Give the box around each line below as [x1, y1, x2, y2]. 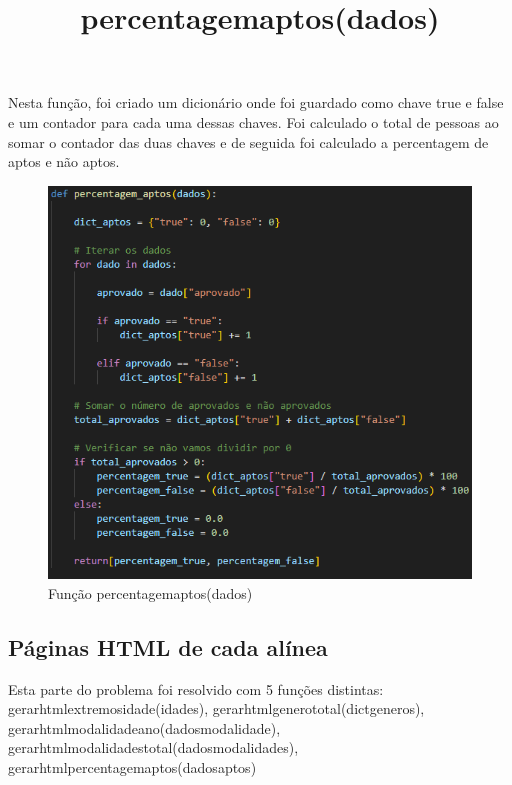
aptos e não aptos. [8, 151, 120, 172]
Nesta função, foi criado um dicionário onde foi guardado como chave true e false [8, 92, 504, 113]
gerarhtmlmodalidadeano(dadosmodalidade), [8, 717, 281, 738]
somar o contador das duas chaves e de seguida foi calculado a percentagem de [8, 131, 489, 152]
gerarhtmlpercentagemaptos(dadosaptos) [8, 757, 257, 778]
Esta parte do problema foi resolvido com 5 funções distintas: [8, 678, 384, 699]
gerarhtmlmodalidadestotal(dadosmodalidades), [8, 737, 299, 758]
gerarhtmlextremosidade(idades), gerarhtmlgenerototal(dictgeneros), [8, 698, 425, 719]
